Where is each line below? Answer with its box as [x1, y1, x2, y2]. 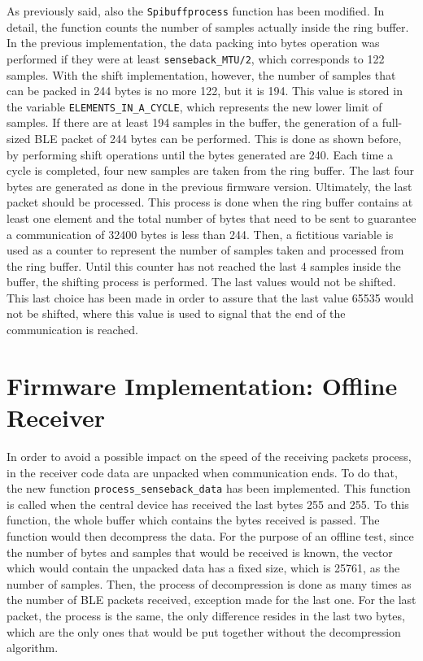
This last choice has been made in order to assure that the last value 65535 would [7, 289, 414, 306]
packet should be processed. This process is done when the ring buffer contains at [7, 194, 413, 211]
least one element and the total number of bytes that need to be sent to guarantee [7, 209, 416, 226]
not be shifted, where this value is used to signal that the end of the [7, 305, 346, 322]
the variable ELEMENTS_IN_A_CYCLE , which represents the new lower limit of [7, 98, 382, 115]
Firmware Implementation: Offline [7, 368, 398, 402]
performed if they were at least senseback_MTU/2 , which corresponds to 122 [7, 50, 385, 67]
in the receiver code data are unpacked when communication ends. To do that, [7, 463, 398, 481]
